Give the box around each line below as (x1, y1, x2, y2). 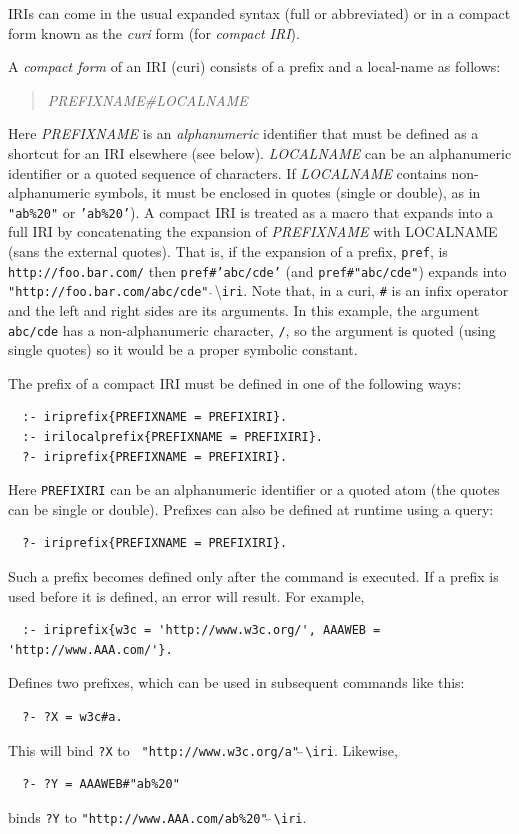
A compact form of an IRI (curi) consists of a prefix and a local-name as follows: (8, 56, 501, 77)
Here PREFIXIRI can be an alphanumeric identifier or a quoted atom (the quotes (8, 479, 500, 500)
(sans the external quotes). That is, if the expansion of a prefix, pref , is (8, 241, 448, 261)
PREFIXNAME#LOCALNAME (47, 89, 248, 110)
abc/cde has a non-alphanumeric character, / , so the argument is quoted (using (8, 319, 496, 340)
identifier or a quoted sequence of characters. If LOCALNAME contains (8, 162, 447, 183)
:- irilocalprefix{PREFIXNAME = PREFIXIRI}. (22, 430, 323, 444)
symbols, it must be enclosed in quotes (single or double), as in (94, 182, 481, 203)
